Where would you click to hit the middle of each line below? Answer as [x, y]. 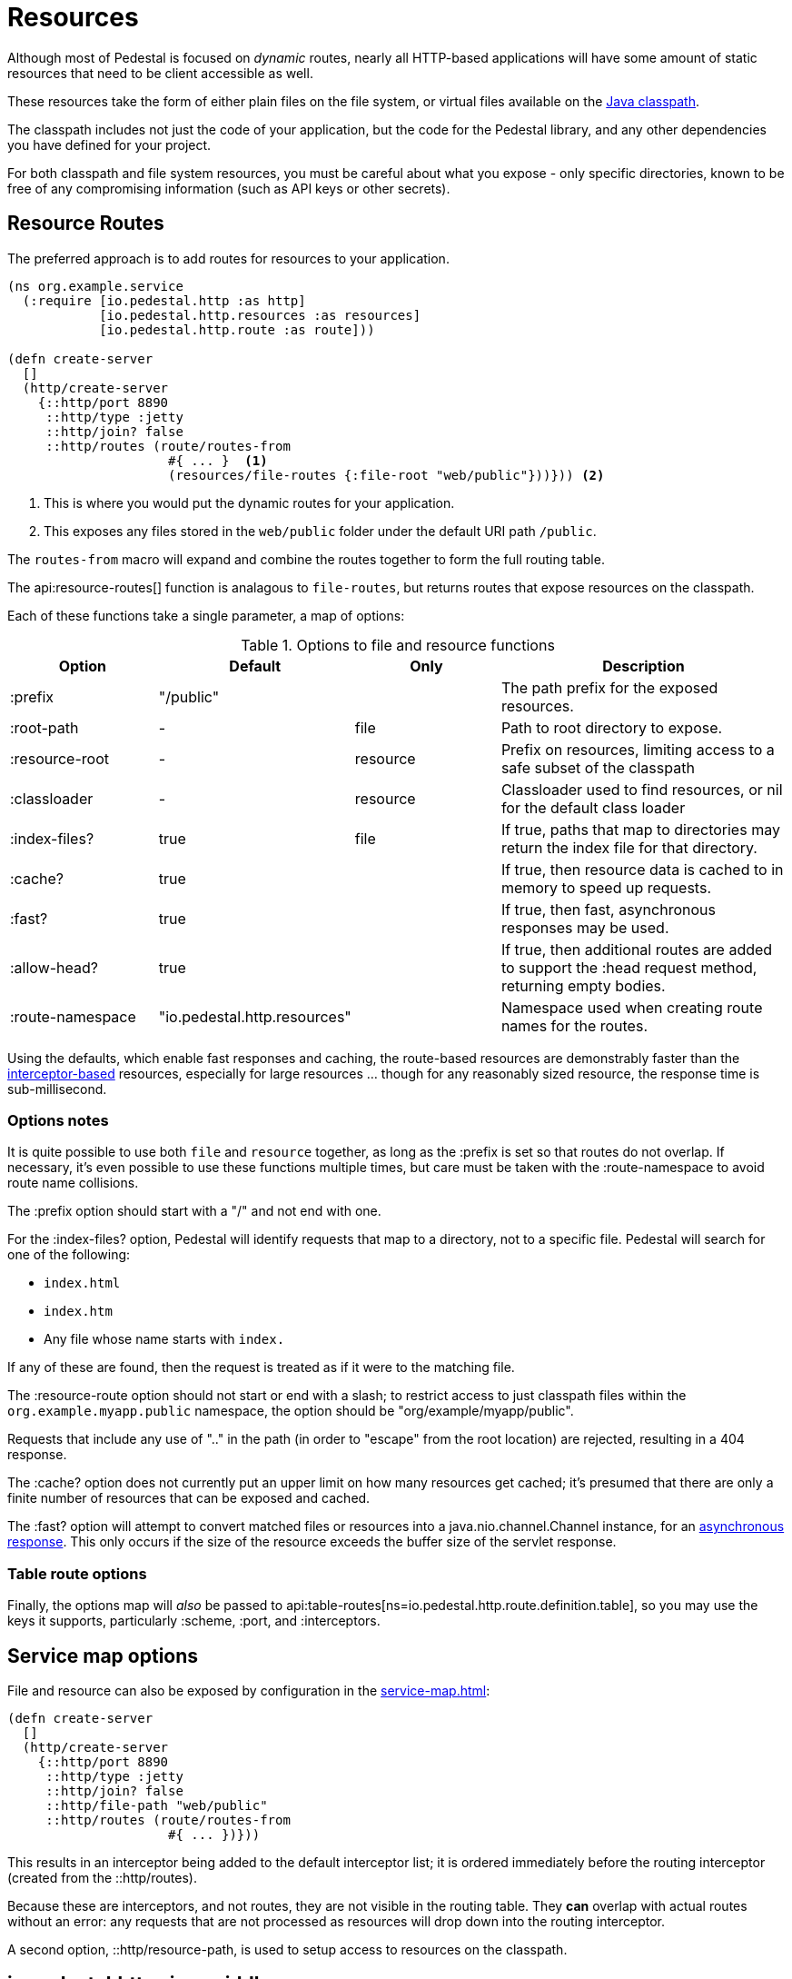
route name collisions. [73, 1183]
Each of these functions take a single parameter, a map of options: [206, 615]
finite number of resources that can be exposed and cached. [189, 1498]
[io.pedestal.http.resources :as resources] [260, 315]
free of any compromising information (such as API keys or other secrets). [229, 188]
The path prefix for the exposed [609, 687]
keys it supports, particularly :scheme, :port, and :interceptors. [194, 1621]
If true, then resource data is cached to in [642, 869]
